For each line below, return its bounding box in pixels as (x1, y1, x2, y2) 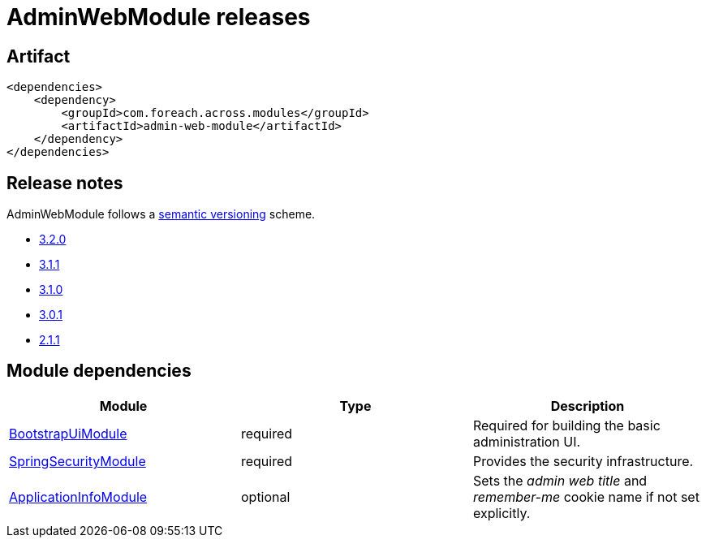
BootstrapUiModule (9, 425, 127, 442)
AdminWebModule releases (6, 3, 311, 31)
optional (240, 488, 291, 505)
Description (550, 397, 625, 414)
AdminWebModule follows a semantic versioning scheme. (6, 207, 316, 222)
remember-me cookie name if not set (472, 488, 700, 505)
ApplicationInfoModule (9, 488, 148, 505)
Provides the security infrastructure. (472, 452, 694, 469)
